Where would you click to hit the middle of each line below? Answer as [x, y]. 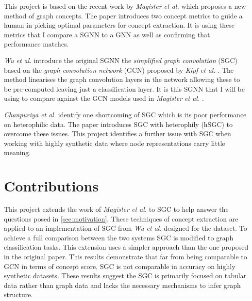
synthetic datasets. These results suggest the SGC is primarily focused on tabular [125, 276]
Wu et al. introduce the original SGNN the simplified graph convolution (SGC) [121, 60]
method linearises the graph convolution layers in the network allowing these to [122, 79]
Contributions [51, 186]
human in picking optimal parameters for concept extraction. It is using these [119, 25]
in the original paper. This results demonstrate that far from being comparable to [126, 256]
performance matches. [36, 44]
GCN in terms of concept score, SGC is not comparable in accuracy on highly [120, 266]
